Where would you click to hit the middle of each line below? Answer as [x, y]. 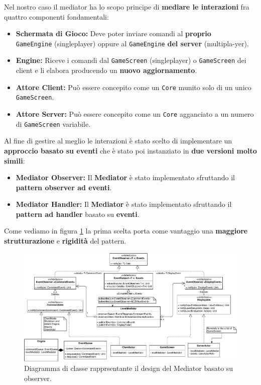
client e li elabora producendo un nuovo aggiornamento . [106, 70]
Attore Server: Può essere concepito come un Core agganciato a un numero [135, 114]
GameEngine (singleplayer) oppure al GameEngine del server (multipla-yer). [132, 43]
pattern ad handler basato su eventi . [78, 214]
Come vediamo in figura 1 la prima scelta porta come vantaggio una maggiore [126, 231]
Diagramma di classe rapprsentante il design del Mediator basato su [129, 368]
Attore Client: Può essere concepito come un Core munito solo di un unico [134, 87]
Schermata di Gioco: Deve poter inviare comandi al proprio [113, 33]
